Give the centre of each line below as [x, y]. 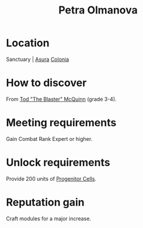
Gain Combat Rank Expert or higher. [49, 139]
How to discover [46, 83]
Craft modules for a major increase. [49, 218]
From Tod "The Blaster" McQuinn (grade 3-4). [61, 99]
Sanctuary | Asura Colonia [38, 59]
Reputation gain [45, 202]
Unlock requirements [58, 163]
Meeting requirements [61, 123]
